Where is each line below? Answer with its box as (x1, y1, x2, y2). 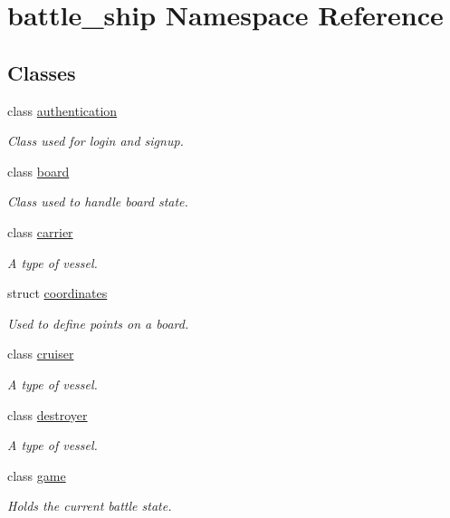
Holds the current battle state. (7, 496, 172, 515)
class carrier (7, 222, 73, 241)
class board (7, 161, 70, 180)
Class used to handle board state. (7, 192, 188, 211)
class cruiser (7, 344, 74, 363)
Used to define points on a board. (7, 313, 189, 332)
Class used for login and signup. (7, 131, 184, 150)
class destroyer (7, 405, 88, 424)
